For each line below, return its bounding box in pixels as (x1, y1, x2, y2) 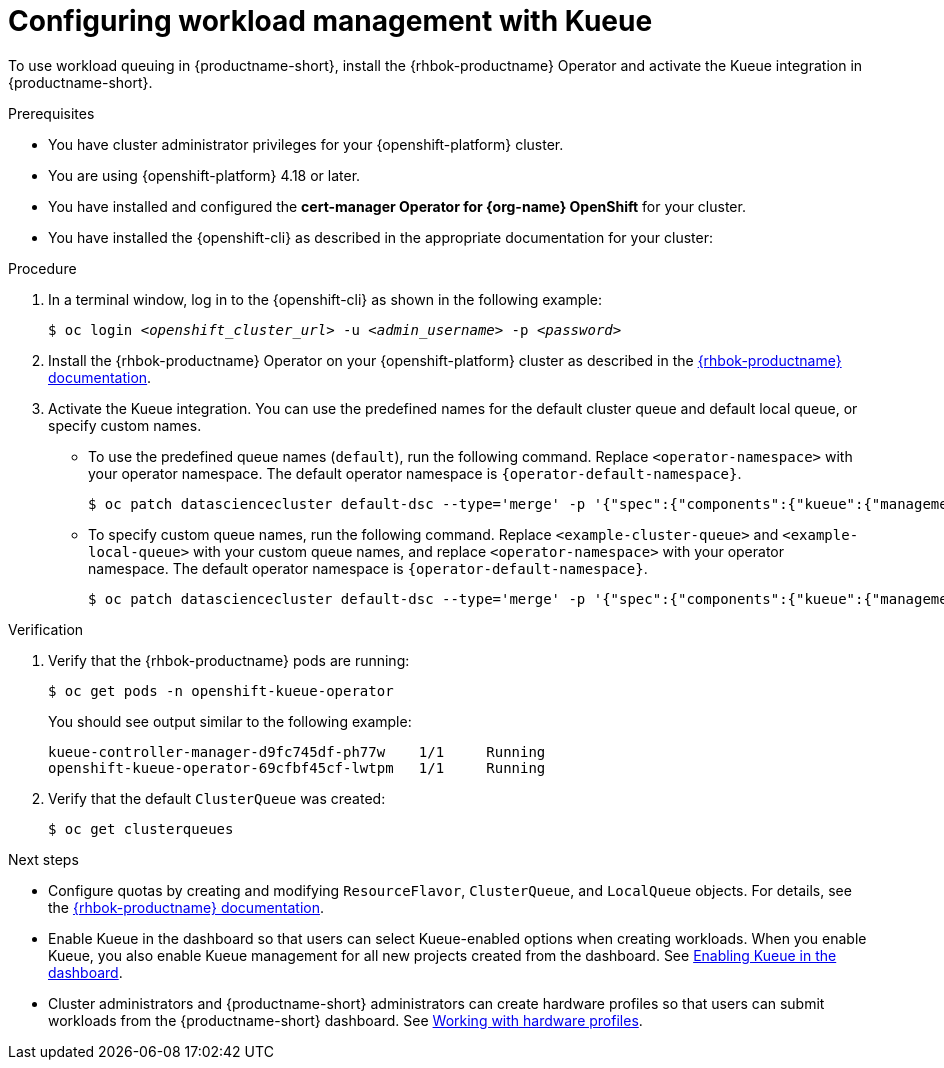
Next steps (8, 850, 79, 868)
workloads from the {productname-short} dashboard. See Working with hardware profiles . (48, 1011, 643, 1029)
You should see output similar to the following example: (48, 712, 412, 730)
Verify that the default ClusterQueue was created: (48, 789, 386, 807)
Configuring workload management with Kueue (8, 4, 653, 38)
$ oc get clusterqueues (48, 820, 234, 837)
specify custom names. (48, 416, 202, 434)
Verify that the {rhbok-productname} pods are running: (48, 651, 410, 669)
